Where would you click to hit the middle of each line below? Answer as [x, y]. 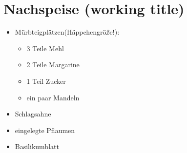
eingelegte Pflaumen [45, 130]
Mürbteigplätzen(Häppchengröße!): [67, 32]
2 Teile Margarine [53, 65]
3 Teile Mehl [45, 48]
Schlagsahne [33, 114]
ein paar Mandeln [53, 97]
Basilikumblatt [37, 146]
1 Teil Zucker [46, 81]
